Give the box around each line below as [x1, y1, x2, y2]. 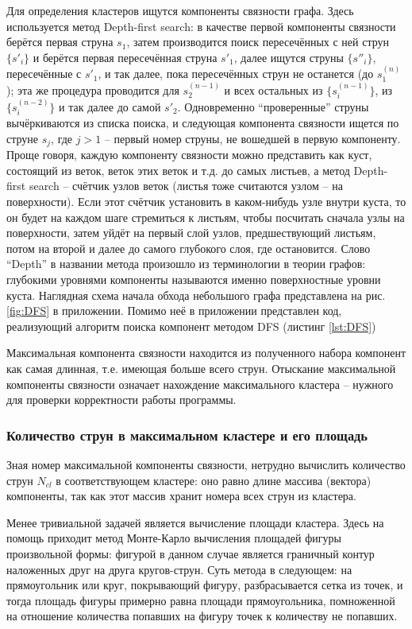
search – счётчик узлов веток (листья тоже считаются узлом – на [29, 177, 343, 194]
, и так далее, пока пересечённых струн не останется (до [98, 65, 374, 82]
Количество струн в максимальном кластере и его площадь [6, 425, 368, 445]
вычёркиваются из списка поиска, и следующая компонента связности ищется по [6, 115, 399, 131]
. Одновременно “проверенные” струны [177, 98, 369, 115]
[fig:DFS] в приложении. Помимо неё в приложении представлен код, [6, 302, 342, 319]
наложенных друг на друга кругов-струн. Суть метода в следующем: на [6, 561, 352, 577]
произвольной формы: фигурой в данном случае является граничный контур [6, 545, 375, 561]
